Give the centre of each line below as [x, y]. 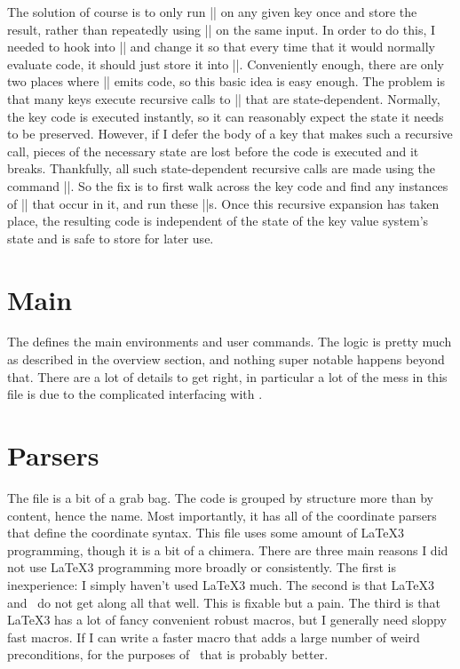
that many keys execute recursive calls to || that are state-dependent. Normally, [224, 98]
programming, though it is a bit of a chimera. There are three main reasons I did [228, 550]
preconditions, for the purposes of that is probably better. [168, 654]
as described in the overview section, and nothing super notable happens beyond [226, 359]
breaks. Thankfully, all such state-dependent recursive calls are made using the [222, 168]
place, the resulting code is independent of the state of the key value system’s [218, 221]
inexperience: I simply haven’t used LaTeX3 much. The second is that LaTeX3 [221, 584]
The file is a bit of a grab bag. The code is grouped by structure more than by [220, 497]
